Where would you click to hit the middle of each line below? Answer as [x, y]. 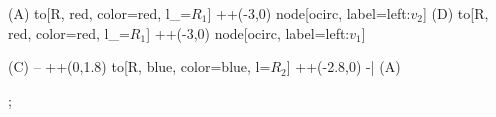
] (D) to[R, [456, 13]
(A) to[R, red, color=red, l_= [100, 13]
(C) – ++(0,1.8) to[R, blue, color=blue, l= [139, 66]
